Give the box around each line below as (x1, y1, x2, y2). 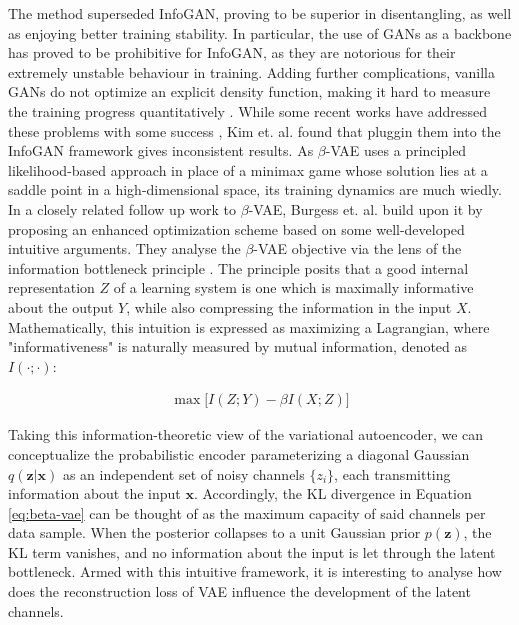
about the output (8, 296, 114, 317)
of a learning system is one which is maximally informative (113, 277, 474, 298)
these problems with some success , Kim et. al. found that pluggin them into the (8, 120, 501, 141)
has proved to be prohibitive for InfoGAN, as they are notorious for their (8, 42, 456, 63)
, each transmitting (334, 463, 451, 484)
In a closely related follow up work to (8, 198, 237, 219)
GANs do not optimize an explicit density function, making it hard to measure (8, 81, 491, 102)
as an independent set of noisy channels (62, 463, 305, 484)
